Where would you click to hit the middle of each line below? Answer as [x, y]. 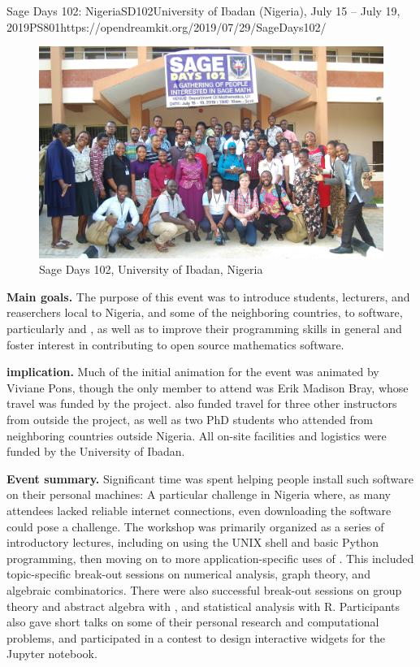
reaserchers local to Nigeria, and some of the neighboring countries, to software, [205, 312]
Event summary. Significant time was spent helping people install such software [210, 478]
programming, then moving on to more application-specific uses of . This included [210, 558]
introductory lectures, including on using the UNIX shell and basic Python [193, 542]
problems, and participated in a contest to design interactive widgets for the [196, 637]
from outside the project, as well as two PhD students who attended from [190, 419]
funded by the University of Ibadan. [96, 451]
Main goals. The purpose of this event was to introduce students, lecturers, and [208, 296]
